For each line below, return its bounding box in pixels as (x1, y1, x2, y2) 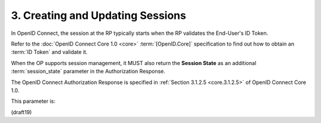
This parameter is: (11, 98, 56, 105)
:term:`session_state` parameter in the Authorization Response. (11, 68, 166, 75)
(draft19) (11, 108, 32, 115)
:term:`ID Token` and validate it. (11, 48, 88, 56)
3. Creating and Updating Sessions (11, 9, 187, 22)
